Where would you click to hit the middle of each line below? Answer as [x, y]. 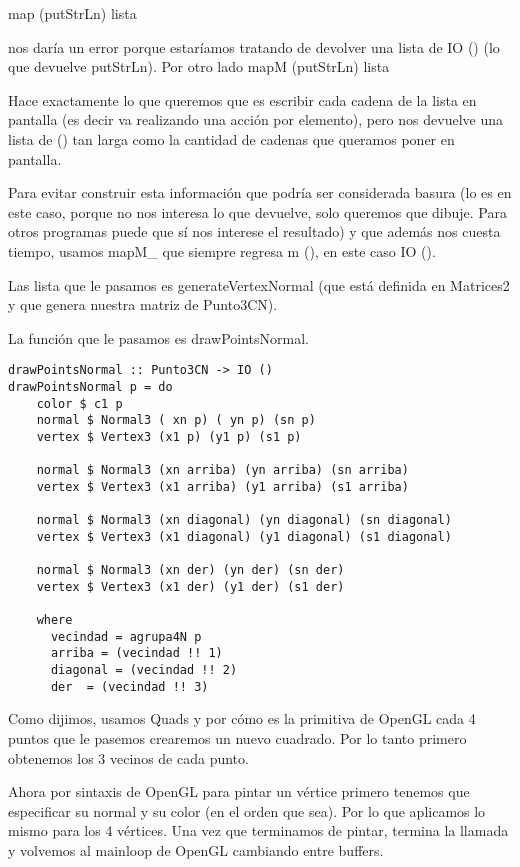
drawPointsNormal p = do [90, 386]
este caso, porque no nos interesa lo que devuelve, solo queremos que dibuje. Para [257, 211]
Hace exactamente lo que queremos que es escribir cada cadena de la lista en [242, 99]
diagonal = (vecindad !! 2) [144, 670]
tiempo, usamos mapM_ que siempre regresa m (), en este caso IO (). [222, 250]
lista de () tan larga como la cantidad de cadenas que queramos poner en [231, 138]
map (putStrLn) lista [72, 13]
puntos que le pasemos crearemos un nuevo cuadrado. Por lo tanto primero [237, 738]
